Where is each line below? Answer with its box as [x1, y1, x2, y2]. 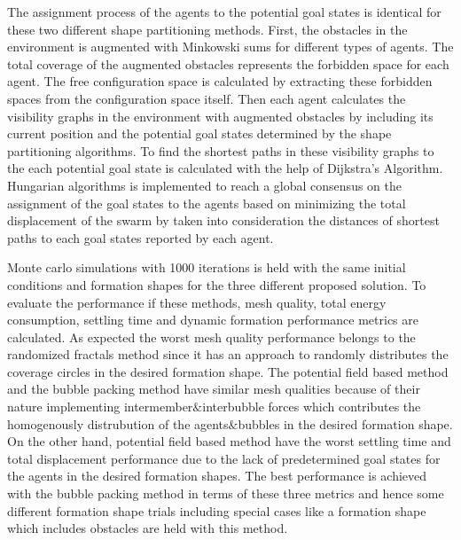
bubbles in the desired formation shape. [238, 414, 453, 433]
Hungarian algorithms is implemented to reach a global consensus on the [7, 176, 402, 194]
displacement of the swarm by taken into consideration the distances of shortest [7, 211, 440, 230]
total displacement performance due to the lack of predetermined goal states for [7, 449, 441, 467]
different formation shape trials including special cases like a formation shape [7, 501, 426, 520]
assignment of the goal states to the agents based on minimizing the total [7, 193, 406, 212]
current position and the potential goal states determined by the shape [7, 124, 392, 143]
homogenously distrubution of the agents [7, 414, 229, 433]
